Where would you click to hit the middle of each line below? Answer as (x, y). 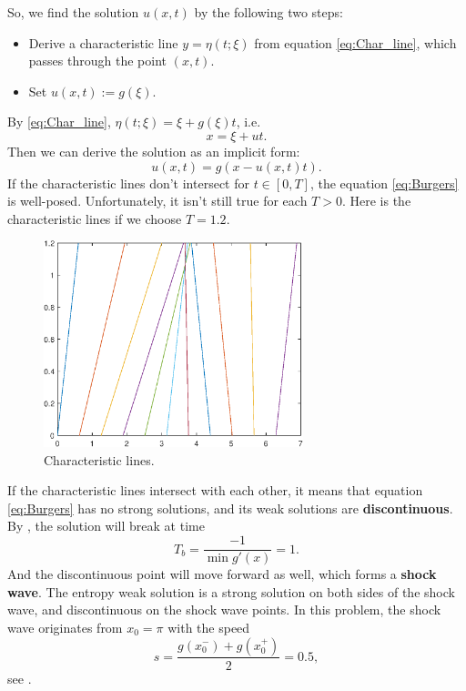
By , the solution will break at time (106, 526)
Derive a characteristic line (103, 42)
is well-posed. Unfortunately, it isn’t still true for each (157, 201)
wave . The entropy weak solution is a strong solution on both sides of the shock (231, 591)
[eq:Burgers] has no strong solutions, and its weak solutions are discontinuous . (230, 508)
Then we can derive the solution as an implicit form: (154, 151)
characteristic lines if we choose (95, 218)
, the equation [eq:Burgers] (384, 183)
